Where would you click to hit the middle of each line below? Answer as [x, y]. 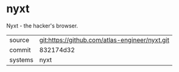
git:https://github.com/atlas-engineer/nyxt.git [104, 40]
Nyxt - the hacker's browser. [42, 26]
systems [21, 60]
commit [20, 49]
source [19, 40]
